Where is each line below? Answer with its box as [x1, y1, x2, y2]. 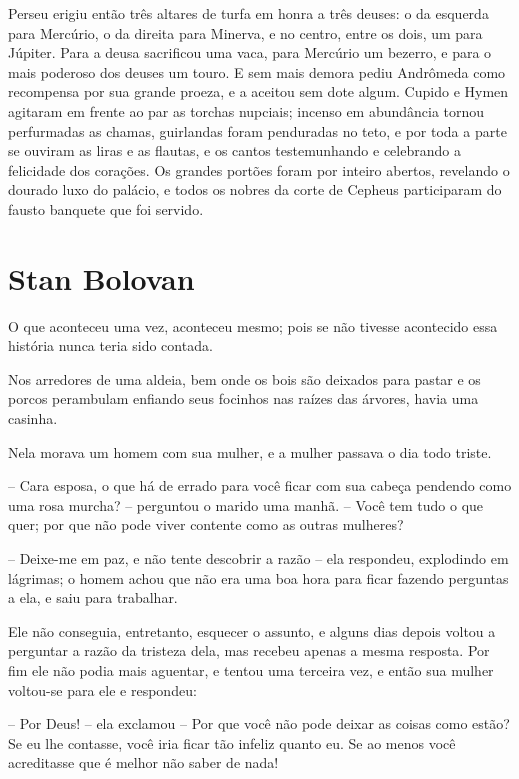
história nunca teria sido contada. [8, 335, 213, 356]
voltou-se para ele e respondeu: [8, 679, 197, 700]
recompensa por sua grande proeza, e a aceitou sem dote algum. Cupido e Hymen [8, 81, 509, 102]
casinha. [8, 408, 58, 429]
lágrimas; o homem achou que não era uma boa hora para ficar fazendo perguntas [8, 567, 509, 588]
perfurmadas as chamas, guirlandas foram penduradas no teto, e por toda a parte [8, 120, 507, 141]
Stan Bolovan [8, 257, 195, 298]
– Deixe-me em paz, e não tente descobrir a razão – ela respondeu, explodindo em [8, 548, 509, 568]
